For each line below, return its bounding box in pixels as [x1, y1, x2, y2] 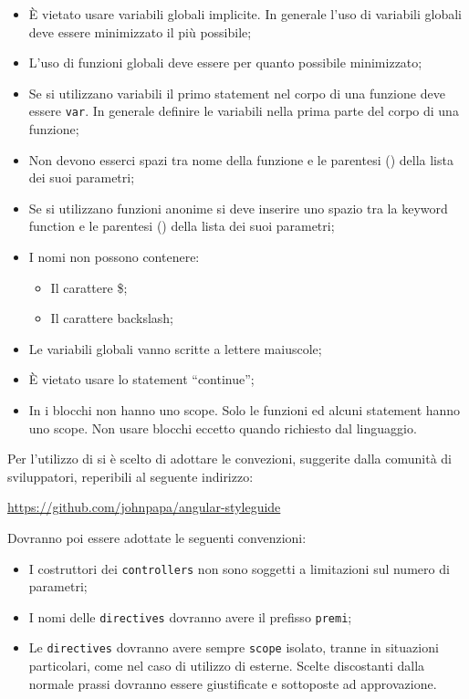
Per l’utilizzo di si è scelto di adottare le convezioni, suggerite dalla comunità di [7, 449, 453, 468]
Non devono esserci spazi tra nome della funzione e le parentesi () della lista [28, 150, 453, 169]
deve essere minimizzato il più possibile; [28, 22, 252, 41]
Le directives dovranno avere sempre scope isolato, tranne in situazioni [28, 638, 439, 657]
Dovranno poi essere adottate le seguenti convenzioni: [7, 527, 307, 547]
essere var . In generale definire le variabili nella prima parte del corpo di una [28, 101, 459, 120]
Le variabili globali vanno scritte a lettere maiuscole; [28, 339, 322, 358]
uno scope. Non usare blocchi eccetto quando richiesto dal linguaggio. [28, 418, 417, 437]
